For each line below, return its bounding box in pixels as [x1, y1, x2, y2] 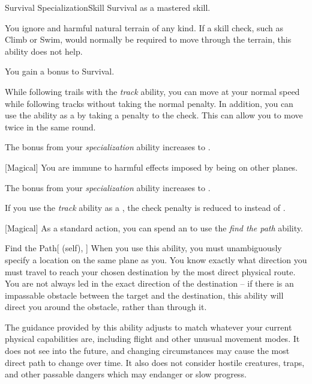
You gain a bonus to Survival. [5, 65, 115, 78]
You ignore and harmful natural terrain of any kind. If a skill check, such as [5, 21, 284, 34]
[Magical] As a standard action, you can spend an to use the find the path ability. [5, 221, 303, 234]
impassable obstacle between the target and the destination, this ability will [5, 288, 284, 301]
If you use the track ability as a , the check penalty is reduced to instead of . [5, 201, 286, 214]
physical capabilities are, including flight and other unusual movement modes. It [5, 332, 300, 345]
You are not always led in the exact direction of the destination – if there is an [5, 277, 294, 290]
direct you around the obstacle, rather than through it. [5, 300, 207, 313]
